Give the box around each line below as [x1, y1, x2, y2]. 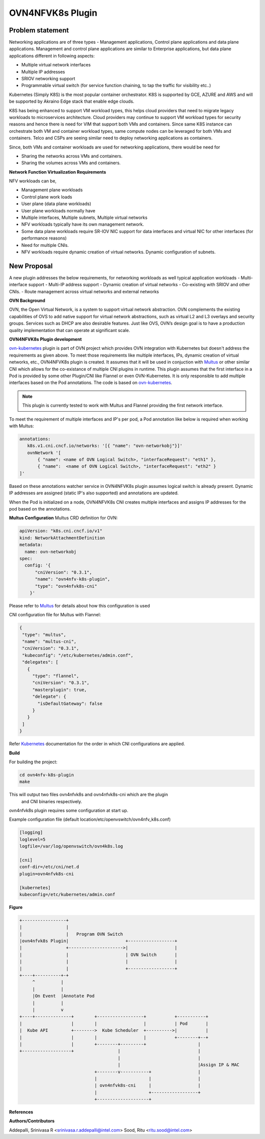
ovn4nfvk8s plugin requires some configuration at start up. [9, 808, 129, 813]
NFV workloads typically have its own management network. [21, 221, 144, 227]
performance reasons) [21, 235, 67, 241]
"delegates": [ [22, 659, 59, 665]
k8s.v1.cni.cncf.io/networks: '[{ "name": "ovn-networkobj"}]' [27, 443, 183, 449]
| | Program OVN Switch [19, 931, 123, 937]
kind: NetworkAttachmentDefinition [19, 535, 105, 540]
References [9, 1109, 33, 1115]
